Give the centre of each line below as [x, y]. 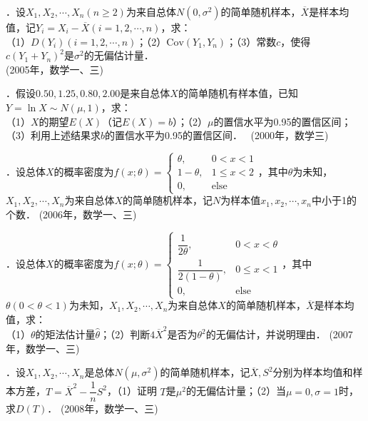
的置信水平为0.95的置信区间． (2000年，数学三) [217, 135]
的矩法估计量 [65, 334]
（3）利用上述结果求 [53, 135]
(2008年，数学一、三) [109, 409]
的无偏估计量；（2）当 [236, 391]
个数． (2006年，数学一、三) [71, 214]
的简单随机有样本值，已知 [238, 93]
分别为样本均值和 [313, 372]
